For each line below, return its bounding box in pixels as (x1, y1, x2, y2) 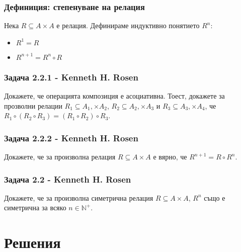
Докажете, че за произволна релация (4, 151, 116, 162)
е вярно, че (153, 151, 187, 162)
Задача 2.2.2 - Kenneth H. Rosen (4, 131, 138, 144)
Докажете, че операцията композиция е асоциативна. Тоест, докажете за (4, 91, 225, 101)
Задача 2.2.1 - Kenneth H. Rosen (4, 70, 138, 83)
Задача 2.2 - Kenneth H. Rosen (4, 173, 131, 185)
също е (204, 192, 225, 203)
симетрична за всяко (4, 202, 66, 213)
